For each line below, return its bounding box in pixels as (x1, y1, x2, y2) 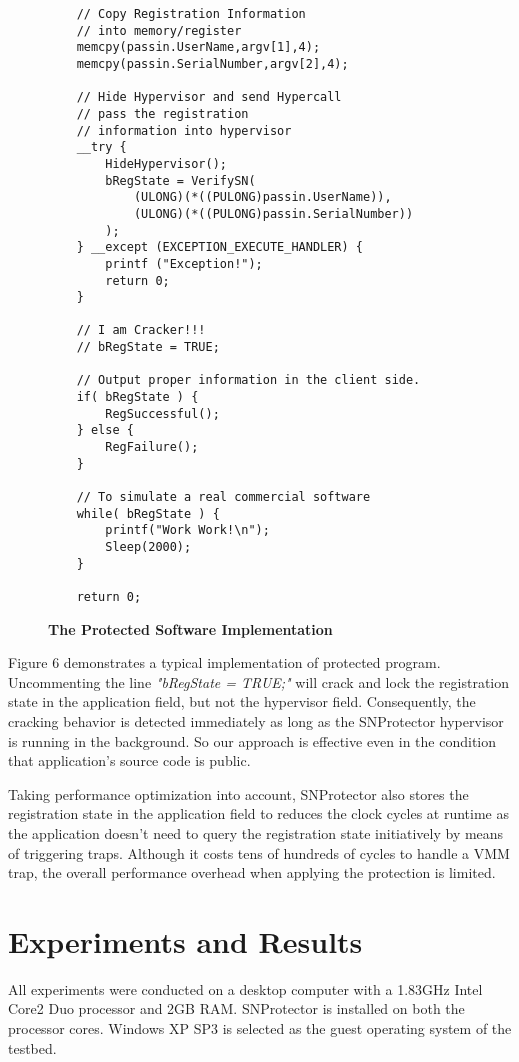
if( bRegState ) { (76, 390, 199, 405)
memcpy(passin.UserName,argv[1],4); (76, 40, 321, 55)
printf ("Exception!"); (105, 256, 263, 271)
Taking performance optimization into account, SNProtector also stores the (8, 783, 469, 804)
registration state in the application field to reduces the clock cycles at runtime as (8, 803, 510, 824)
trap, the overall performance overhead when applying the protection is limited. (8, 862, 496, 883)
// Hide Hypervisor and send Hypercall (76, 90, 342, 105)
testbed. (8, 1037, 57, 1058)
